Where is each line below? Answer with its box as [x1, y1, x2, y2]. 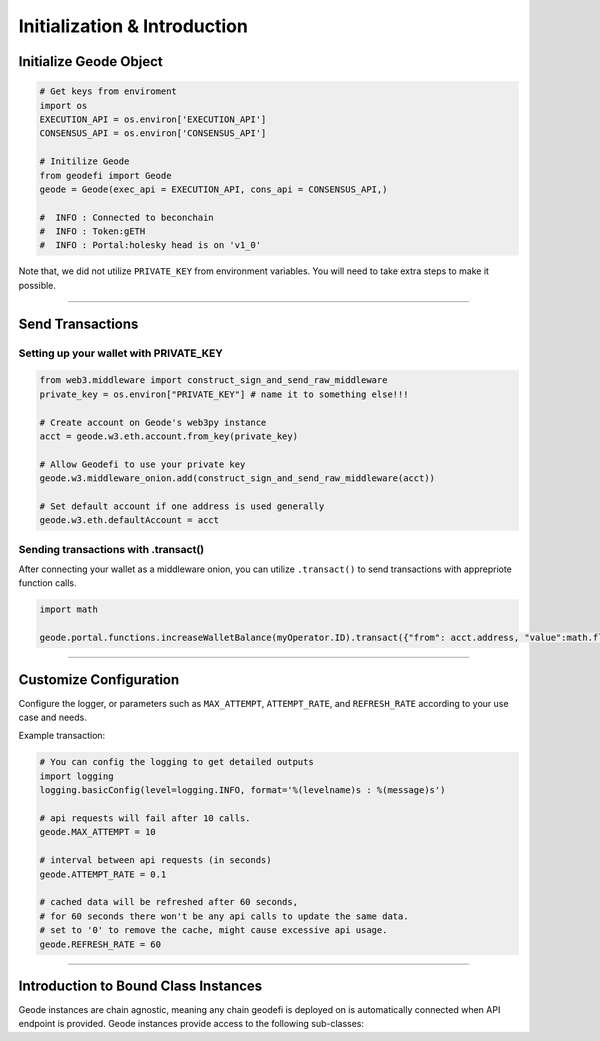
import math [39, 604, 99, 615]
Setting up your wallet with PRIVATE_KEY [18, 346, 224, 360]
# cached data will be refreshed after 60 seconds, [39, 896, 299, 908]
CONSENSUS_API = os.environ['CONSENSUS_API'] [39, 128, 267, 139]
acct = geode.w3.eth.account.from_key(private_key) [39, 430, 299, 442]
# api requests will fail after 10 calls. [39, 813, 251, 824]
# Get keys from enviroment [39, 86, 177, 97]
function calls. [18, 577, 77, 589]
